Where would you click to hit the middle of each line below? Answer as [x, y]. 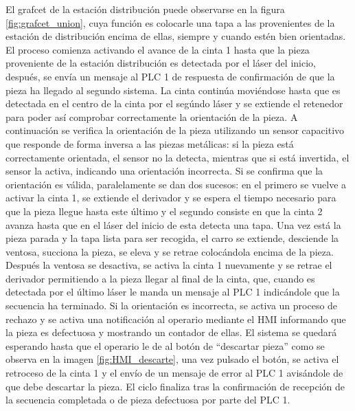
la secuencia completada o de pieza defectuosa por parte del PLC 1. [148, 400]
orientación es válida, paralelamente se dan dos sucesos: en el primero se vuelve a [176, 184]
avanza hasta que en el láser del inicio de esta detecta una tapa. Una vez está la [173, 224]
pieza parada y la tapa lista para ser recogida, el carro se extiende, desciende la [172, 238]
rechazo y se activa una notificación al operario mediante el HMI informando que [176, 319]
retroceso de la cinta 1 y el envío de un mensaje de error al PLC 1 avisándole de [174, 373]
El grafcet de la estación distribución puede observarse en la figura [145, 9]
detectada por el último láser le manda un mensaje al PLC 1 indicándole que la [173, 292]
